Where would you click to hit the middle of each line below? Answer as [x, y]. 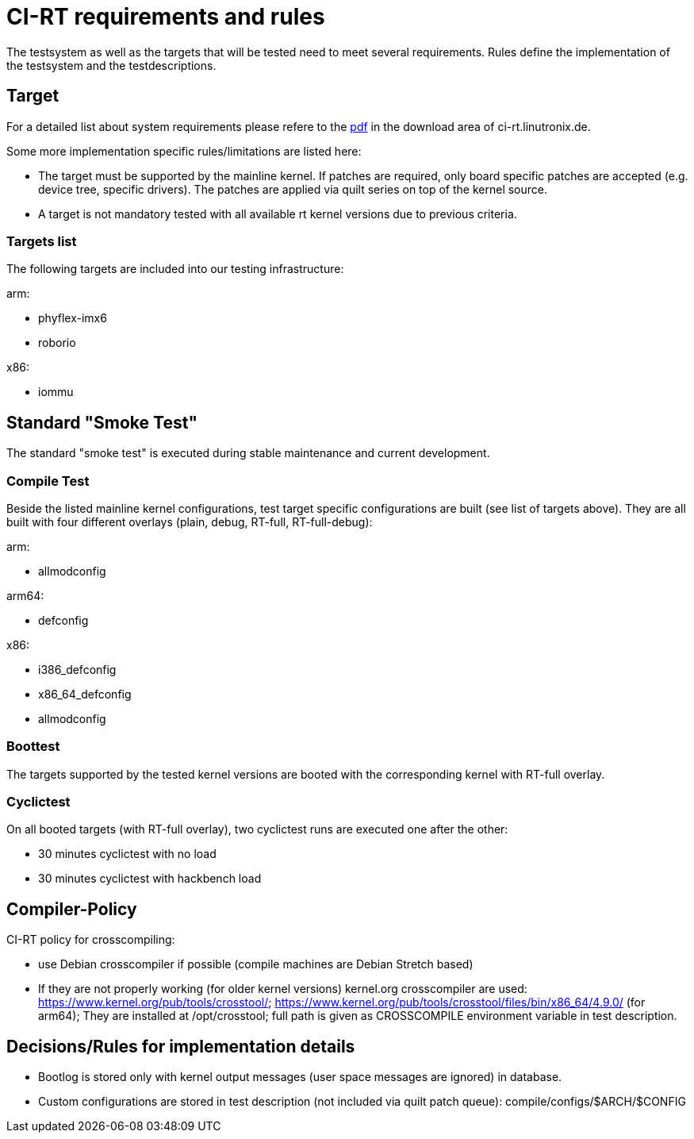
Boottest [33, 747]
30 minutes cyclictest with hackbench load [150, 879]
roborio [57, 343]
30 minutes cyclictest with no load [127, 854]
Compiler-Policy [72, 909]
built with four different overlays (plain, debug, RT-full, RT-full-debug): [190, 521]
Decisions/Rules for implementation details [181, 1046]
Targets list [42, 241]
